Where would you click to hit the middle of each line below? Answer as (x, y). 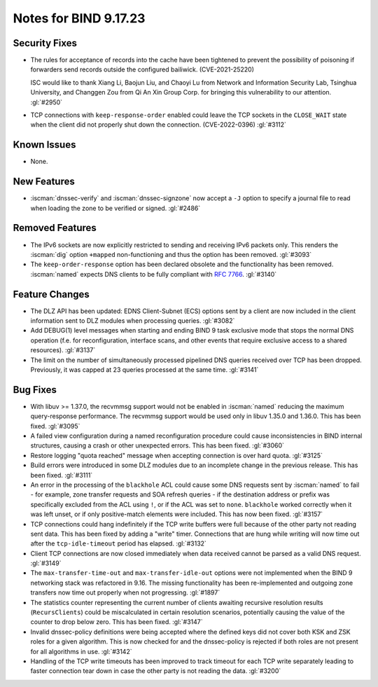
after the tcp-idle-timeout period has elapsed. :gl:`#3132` (118, 543)
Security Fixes (45, 43)
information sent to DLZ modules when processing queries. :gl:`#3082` (133, 320)
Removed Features (55, 228)
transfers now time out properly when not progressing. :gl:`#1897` (125, 592)
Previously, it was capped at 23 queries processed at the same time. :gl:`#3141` (145, 369)
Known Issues (44, 145)
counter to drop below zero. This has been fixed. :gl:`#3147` (117, 622)
